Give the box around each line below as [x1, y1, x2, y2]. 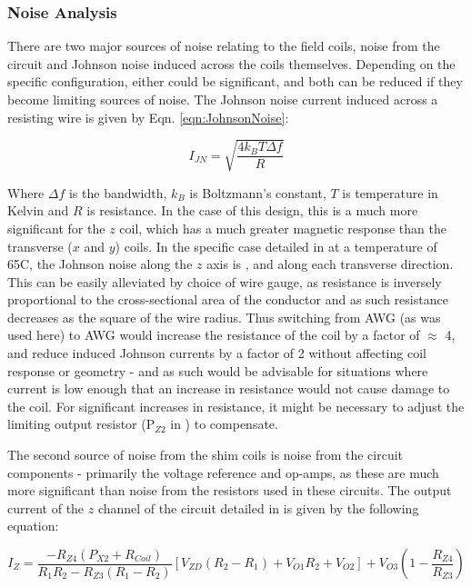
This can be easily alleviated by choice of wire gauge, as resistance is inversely [7, 272, 442, 291]
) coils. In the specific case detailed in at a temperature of [115, 236, 437, 255]
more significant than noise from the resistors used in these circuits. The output [7, 481, 452, 500]
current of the [7, 498, 85, 517]
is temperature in [342, 183, 438, 202]
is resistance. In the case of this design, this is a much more [86, 201, 418, 220]
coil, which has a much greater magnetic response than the [119, 218, 446, 237]
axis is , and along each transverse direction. [206, 254, 454, 274]
